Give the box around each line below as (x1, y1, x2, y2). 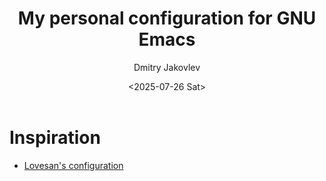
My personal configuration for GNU (17, 7, 317, 30)
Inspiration (9, 126, 101, 149)
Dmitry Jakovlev (133, 61, 201, 73)
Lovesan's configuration (23, 159, 124, 171)
